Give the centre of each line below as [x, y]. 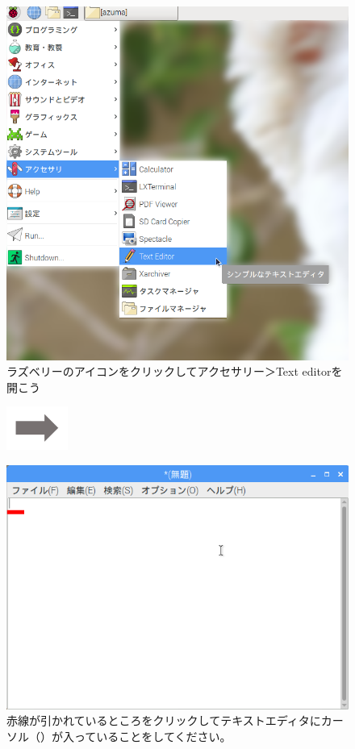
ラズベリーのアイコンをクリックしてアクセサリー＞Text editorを [175, 371]
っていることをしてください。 [152, 736]
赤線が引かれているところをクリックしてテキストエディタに [164, 720]
